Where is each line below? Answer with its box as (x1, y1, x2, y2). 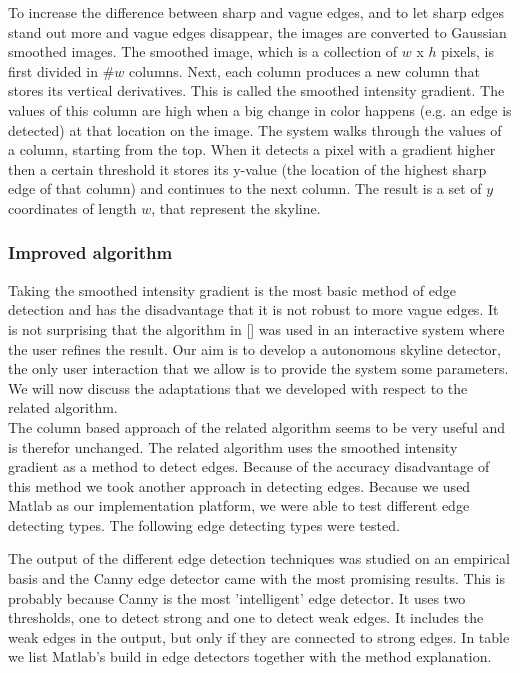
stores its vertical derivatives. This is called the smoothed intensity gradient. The (8, 80, 505, 101)
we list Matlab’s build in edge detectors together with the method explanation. (8, 646, 492, 667)
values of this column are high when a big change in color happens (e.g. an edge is (8, 99, 512, 120)
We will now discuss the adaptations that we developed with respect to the (8, 377, 468, 398)
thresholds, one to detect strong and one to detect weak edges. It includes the (8, 607, 484, 628)
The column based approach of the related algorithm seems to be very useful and (8, 416, 506, 437)
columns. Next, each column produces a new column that (129, 60, 480, 81)
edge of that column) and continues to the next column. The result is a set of (8, 178, 482, 199)
